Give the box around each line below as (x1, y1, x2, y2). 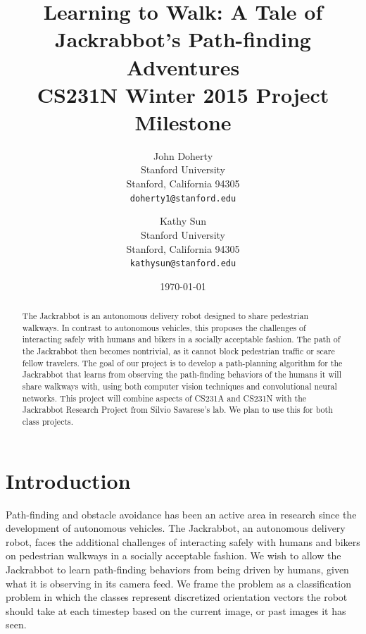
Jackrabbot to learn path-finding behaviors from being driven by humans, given (6, 562, 349, 577)
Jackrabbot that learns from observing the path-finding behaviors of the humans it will (22, 368, 341, 380)
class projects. (22, 416, 74, 428)
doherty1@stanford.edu (130, 193, 236, 204)
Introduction (6, 466, 131, 495)
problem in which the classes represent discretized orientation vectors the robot (6, 590, 348, 604)
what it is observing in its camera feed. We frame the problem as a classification (6, 576, 351, 590)
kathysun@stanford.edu (130, 259, 236, 269)
